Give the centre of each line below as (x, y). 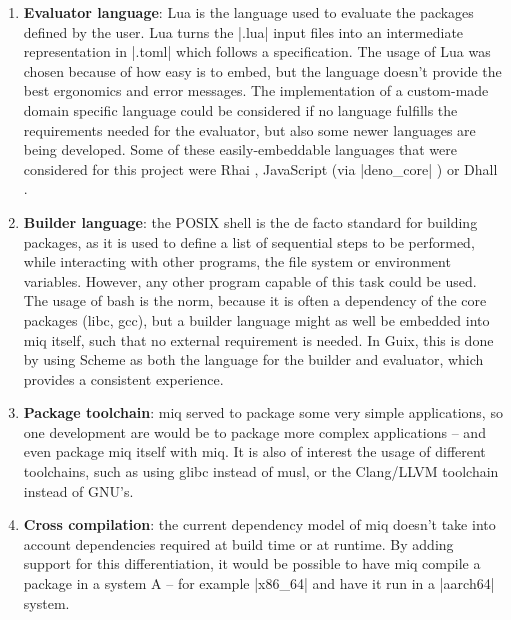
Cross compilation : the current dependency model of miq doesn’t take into (259, 524)
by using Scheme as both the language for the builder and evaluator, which (253, 359)
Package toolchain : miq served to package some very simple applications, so (263, 412)
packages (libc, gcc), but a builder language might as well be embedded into (256, 319)
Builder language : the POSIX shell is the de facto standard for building (250, 221)
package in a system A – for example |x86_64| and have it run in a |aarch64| (259, 583)
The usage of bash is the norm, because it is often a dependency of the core (255, 300)
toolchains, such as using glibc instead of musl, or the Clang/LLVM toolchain (261, 471)
